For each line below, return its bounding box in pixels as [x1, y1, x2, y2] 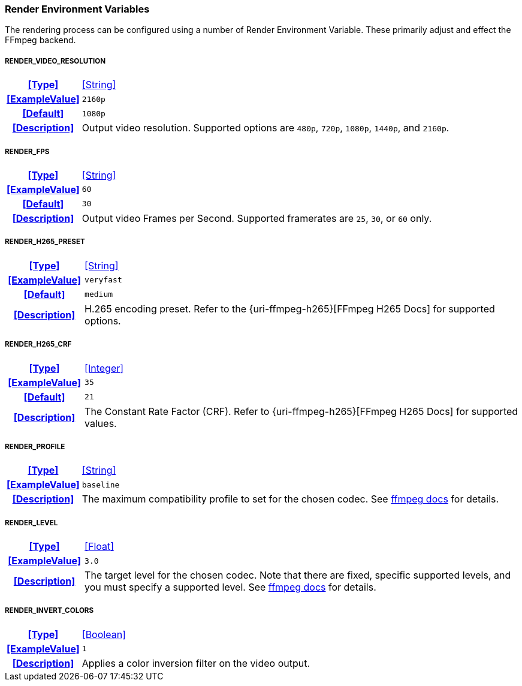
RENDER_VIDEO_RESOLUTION [5, 56, 106, 65]
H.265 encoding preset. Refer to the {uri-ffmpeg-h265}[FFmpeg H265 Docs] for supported [85, 302, 495, 315]
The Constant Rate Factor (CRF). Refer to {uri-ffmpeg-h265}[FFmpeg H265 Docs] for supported [85, 405, 518, 417]
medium [85, 290, 113, 299]
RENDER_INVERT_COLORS [5, 606, 94, 615]
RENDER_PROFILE [5, 442, 65, 451]
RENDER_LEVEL [5, 518, 58, 527]
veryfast [85, 275, 122, 285]
